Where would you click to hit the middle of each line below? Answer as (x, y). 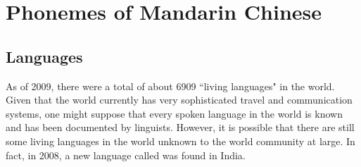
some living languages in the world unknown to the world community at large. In (180, 141)
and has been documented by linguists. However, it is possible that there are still (180, 127)
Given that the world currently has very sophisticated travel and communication (179, 100)
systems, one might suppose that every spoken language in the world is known (174, 113)
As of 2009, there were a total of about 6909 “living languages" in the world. (170, 86)
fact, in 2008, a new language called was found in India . (126, 155)
